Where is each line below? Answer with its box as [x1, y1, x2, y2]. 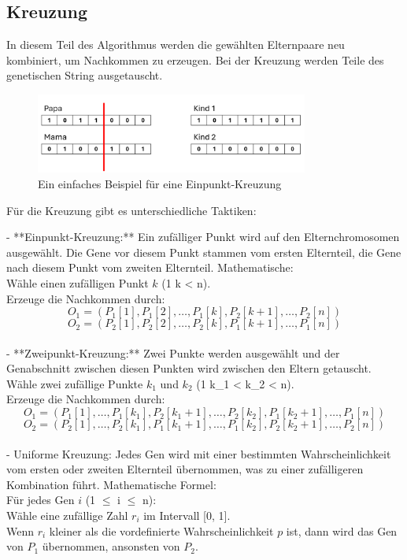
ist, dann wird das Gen [286, 522, 398, 539]
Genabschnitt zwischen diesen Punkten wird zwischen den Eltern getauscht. [6, 360, 372, 376]
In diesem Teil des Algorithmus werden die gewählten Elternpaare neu [6, 36, 345, 53]
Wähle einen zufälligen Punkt [6, 274, 149, 291]
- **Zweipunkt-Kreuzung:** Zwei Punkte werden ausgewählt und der [6, 344, 340, 361]
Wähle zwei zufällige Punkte [6, 375, 143, 391]
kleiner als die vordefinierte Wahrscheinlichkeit [49, 522, 274, 539]
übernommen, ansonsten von [42, 538, 180, 554]
